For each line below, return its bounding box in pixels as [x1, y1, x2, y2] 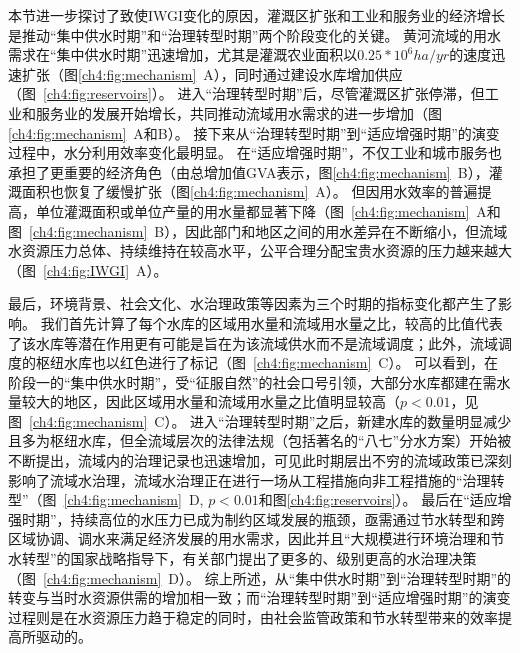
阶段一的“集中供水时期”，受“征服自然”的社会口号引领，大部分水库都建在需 [8, 371, 497, 392]
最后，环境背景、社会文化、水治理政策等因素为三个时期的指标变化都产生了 [8, 293, 498, 314]
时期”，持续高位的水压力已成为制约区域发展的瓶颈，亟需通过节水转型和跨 [21, 508, 505, 529]
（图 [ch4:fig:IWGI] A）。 [8, 259, 168, 280]
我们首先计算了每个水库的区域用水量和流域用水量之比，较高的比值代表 [40, 312, 503, 333]
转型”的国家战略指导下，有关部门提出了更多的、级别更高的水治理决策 [21, 548, 477, 569]
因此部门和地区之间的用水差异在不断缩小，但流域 [185, 220, 508, 241]
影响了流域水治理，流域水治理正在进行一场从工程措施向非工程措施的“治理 [8, 469, 491, 490]
